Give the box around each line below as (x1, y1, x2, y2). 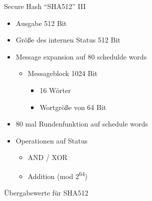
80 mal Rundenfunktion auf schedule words (15, 118, 148, 129)
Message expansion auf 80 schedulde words (15, 51, 147, 61)
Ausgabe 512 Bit (15, 17, 67, 28)
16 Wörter (39, 84, 71, 95)
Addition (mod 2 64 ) (27, 169, 88, 181)
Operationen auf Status (15, 135, 88, 145)
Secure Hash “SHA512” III (4, 1, 86, 11)
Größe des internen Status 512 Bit (15, 34, 120, 45)
